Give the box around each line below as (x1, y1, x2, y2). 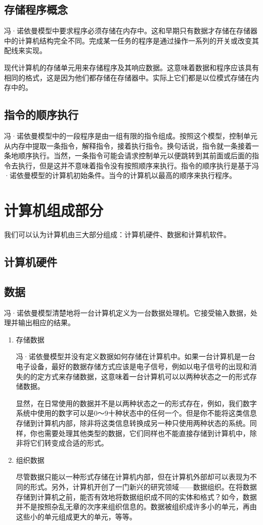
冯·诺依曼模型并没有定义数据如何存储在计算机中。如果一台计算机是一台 (16, 351, 255, 362)
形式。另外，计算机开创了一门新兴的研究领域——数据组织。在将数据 (30, 481, 257, 492)
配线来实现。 (4, 45, 47, 56)
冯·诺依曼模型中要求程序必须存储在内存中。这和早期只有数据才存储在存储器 (4, 25, 257, 36)
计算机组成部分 (4, 200, 104, 221)
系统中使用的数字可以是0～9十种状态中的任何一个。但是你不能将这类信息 (16, 408, 257, 418)
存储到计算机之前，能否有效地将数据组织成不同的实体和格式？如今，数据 (16, 491, 257, 502)
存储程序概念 (4, 2, 68, 17)
